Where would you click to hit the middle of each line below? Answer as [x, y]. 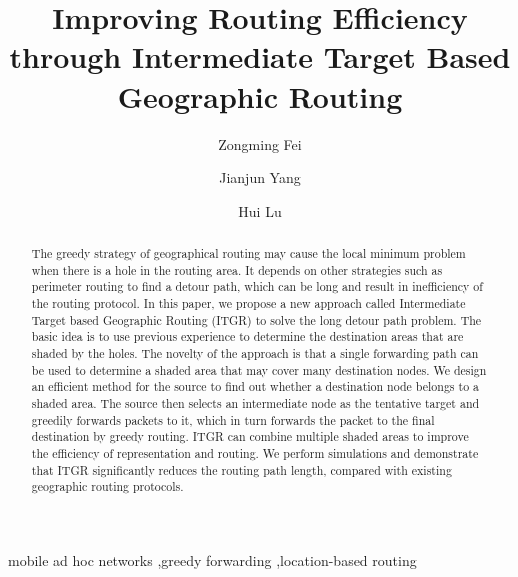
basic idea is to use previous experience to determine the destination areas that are [247, 336]
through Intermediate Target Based [260, 56]
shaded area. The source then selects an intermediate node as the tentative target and [255, 402]
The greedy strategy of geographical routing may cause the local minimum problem [248, 253]
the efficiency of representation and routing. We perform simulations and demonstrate [255, 452]
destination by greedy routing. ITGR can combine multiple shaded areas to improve [250, 436]
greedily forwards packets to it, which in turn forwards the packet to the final [233, 419]
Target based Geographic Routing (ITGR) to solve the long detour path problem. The [256, 319]
